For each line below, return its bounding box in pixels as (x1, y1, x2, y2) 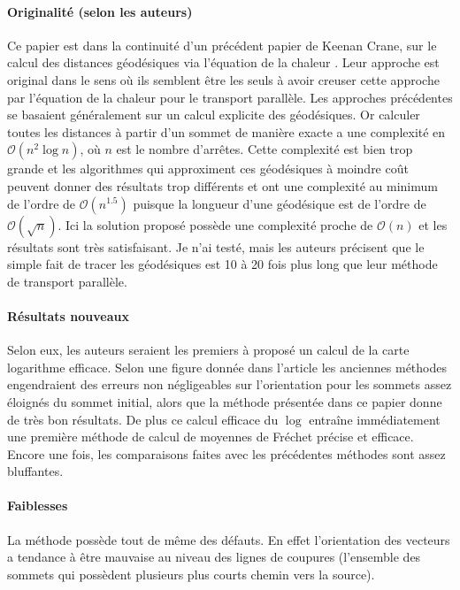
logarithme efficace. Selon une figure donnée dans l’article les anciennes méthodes (7, 357, 447, 376)
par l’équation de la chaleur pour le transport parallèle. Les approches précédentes (7, 88, 453, 106)
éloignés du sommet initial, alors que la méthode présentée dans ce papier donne (7, 392, 442, 410)
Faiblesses (7, 496, 68, 515)
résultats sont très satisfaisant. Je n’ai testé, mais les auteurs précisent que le (7, 237, 425, 256)
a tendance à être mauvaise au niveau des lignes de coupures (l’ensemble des (7, 548, 421, 566)
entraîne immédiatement (309, 410, 441, 428)
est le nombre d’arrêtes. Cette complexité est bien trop (116, 140, 413, 158)
